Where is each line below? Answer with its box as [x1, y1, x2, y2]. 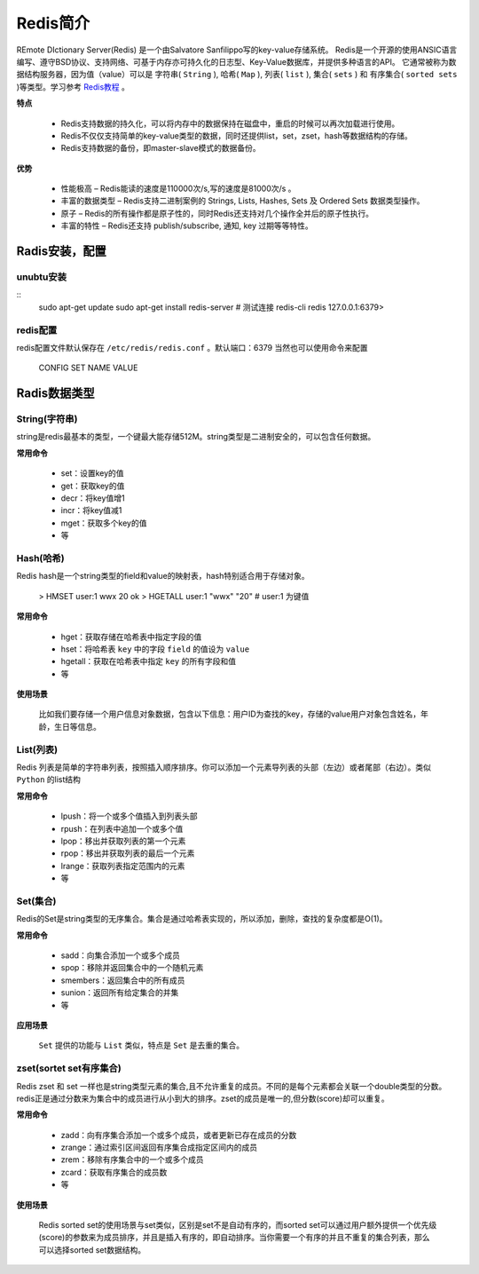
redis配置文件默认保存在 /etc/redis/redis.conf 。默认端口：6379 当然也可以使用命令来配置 [16, 342, 368, 352]
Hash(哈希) [16, 551, 66, 564]
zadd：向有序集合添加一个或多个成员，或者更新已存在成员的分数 [60, 1129, 297, 1140]
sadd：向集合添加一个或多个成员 [60, 950, 181, 961]
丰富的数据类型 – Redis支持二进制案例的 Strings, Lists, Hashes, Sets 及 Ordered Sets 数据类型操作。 [60, 195, 425, 206]
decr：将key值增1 [60, 493, 125, 503]
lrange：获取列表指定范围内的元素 [60, 860, 185, 871]
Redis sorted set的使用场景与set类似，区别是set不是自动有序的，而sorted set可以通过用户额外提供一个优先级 [38, 1220, 437, 1230]
